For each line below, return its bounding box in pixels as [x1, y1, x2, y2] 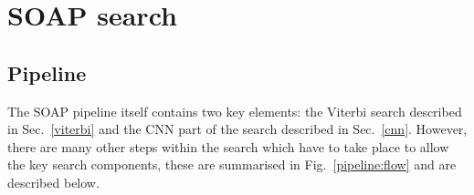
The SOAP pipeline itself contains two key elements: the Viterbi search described [7, 101, 462, 120]
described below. [7, 172, 100, 191]
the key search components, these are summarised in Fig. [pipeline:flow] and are [7, 155, 457, 174]
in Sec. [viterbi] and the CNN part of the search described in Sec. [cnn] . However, [7, 119, 468, 139]
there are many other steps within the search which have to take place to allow [7, 137, 449, 156]
